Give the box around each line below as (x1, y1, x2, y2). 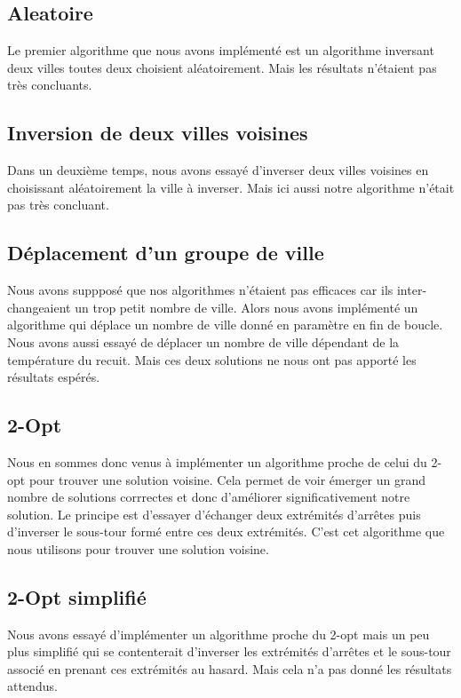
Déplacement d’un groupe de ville (7, 239, 324, 266)
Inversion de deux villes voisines (7, 119, 308, 147)
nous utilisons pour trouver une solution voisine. (7, 539, 269, 558)
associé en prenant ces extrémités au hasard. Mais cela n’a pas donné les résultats (7, 659, 452, 678)
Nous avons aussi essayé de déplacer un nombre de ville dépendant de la (7, 332, 400, 351)
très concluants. (7, 75, 92, 94)
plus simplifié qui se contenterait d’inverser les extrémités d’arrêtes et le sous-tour (7, 642, 451, 661)
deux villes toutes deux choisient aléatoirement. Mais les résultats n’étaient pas (7, 58, 437, 76)
